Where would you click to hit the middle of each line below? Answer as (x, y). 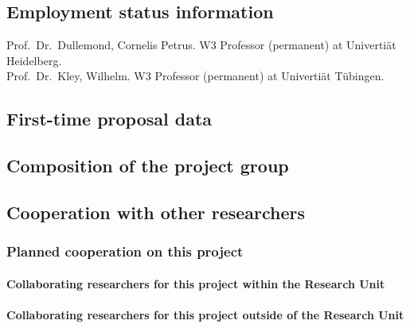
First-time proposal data (109, 119)
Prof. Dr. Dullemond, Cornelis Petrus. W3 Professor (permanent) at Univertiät (201, 45)
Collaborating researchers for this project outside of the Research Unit (205, 314)
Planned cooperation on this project (125, 251)
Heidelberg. (34, 60)
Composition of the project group (148, 166)
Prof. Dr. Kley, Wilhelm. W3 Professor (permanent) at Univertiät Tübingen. (195, 76)
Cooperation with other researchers (156, 212)
